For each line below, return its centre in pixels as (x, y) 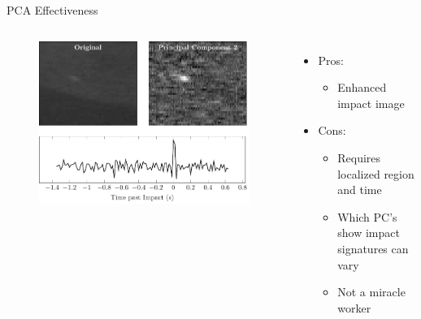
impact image (371, 103)
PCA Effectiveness (52, 10)
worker (354, 307)
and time (360, 190)
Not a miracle (371, 292)
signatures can (373, 248)
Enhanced (362, 87)
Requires (359, 157)
